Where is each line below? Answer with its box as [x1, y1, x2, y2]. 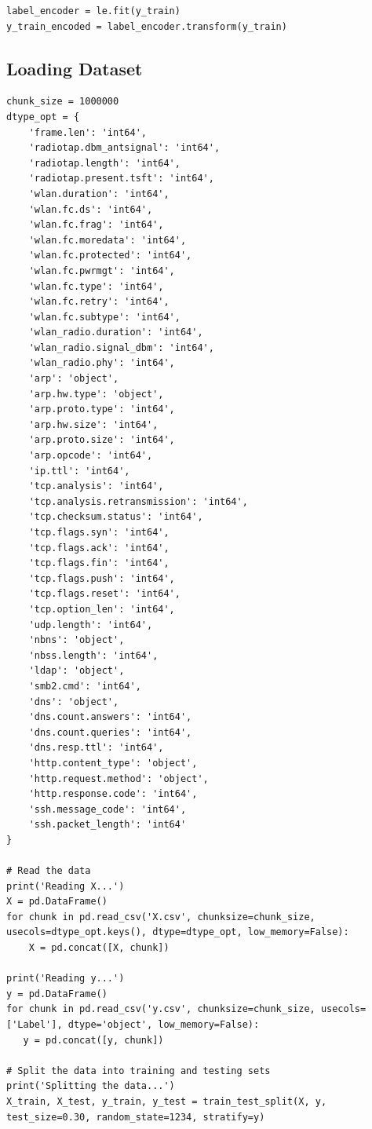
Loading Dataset [6, 56, 143, 80]
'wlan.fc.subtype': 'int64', [28, 311, 181, 323]
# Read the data [6, 865, 91, 877]
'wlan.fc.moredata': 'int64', [28, 234, 187, 246]
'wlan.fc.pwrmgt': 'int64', [28, 265, 175, 276]
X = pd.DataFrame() [6, 896, 108, 908]
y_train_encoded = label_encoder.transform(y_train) [6, 20, 287, 32]
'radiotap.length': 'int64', [28, 157, 181, 169]
